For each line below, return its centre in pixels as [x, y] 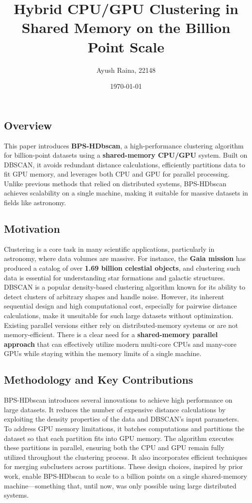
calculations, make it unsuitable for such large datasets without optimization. [119, 316]
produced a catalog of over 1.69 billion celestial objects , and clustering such [122, 268]
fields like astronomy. [35, 203]
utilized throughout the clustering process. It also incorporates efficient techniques [126, 457]
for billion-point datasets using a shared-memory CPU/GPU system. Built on [126, 155]
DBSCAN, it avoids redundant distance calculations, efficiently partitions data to [125, 164]
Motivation [32, 229]
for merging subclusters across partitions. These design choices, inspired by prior [124, 466]
